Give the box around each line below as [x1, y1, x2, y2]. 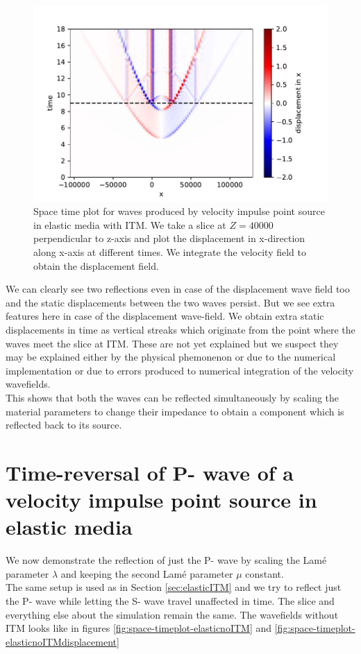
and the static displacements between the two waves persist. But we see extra [6, 295, 335, 309]
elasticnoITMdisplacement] [6, 634, 119, 648]
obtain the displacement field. [33, 258, 159, 273]
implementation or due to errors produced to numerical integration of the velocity [6, 363, 354, 377]
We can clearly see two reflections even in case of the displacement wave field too [6, 282, 350, 296]
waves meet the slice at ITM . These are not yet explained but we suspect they [6, 336, 339, 350]
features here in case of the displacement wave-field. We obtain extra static [6, 309, 324, 323]
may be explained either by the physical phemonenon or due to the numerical [6, 350, 336, 364]
